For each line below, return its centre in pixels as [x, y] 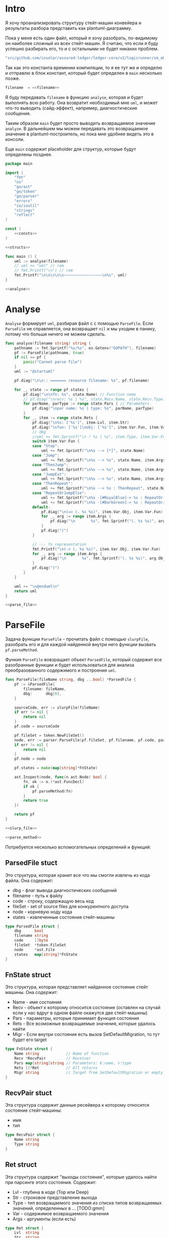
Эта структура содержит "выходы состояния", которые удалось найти [81, 1177]
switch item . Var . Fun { [56, 441]
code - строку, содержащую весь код [53, 901]
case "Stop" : [46, 446]
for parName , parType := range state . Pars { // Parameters [87, 404]
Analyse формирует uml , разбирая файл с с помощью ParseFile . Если [79, 323]
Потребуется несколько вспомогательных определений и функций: [78, 847]
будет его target [29, 1040]
